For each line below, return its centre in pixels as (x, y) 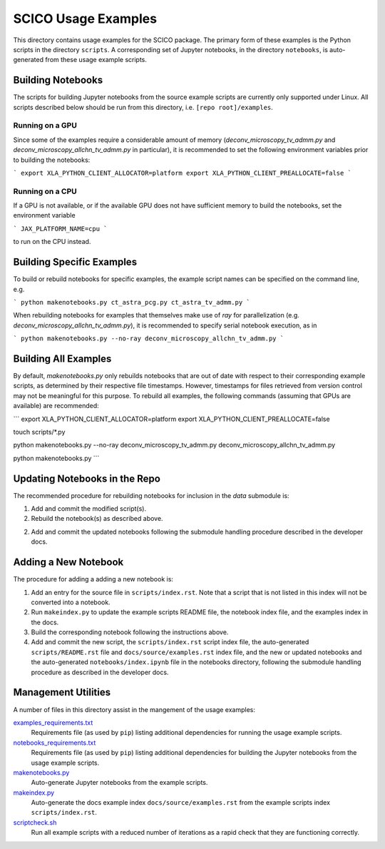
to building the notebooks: (52, 160)
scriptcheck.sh (35, 822)
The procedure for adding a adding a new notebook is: (93, 579)
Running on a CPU (45, 191)
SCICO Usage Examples (85, 19)
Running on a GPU (45, 126)
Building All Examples (62, 359)
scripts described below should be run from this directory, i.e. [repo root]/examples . (143, 107)
